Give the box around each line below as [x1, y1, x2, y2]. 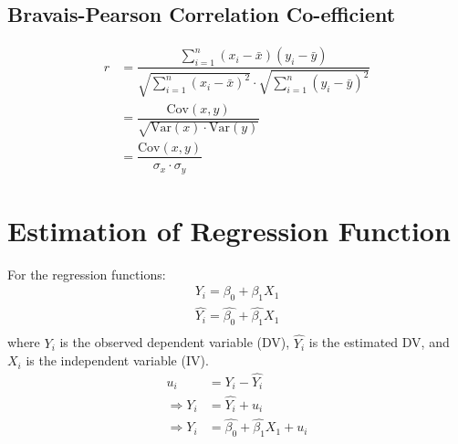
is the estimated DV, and [308, 333, 450, 352]
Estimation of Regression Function [7, 211, 451, 248]
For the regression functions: [7, 264, 166, 283]
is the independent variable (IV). [26, 351, 209, 370]
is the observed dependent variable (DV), [59, 333, 290, 352]
